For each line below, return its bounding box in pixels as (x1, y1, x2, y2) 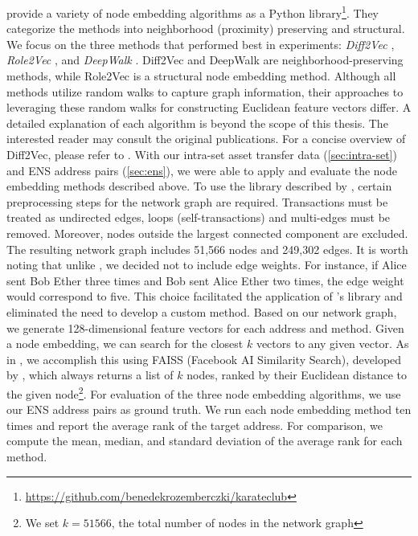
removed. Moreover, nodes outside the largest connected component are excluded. (6, 224, 408, 241)
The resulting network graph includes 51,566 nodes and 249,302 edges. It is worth (6, 240, 408, 257)
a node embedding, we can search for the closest (6, 335, 244, 352)
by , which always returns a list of (6, 366, 174, 383)
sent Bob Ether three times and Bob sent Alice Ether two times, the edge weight (6, 272, 404, 288)
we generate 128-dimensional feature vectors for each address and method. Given (6, 319, 404, 336)
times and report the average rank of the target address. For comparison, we (6, 416, 383, 433)
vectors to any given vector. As (256, 335, 409, 352)
